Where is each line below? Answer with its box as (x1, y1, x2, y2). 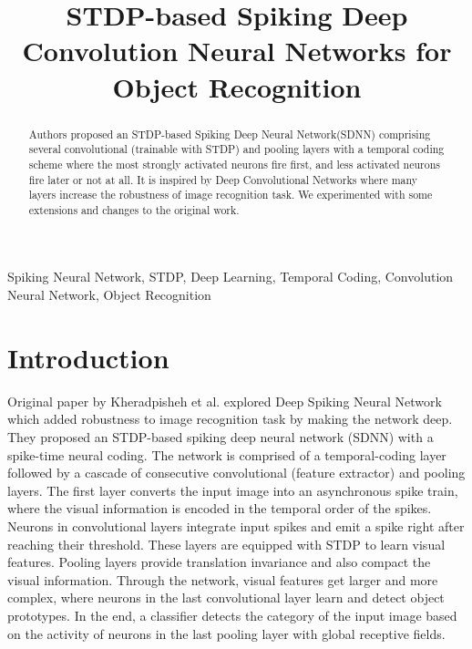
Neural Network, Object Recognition (7, 285, 211, 304)
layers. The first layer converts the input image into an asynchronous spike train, (7, 480, 458, 500)
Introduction (7, 338, 169, 376)
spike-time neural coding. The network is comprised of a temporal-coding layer (7, 445, 446, 464)
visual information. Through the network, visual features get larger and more (7, 570, 438, 589)
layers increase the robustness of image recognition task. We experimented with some (28, 187, 433, 202)
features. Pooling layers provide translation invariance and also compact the (7, 552, 431, 572)
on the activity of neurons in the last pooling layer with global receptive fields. (7, 623, 446, 643)
